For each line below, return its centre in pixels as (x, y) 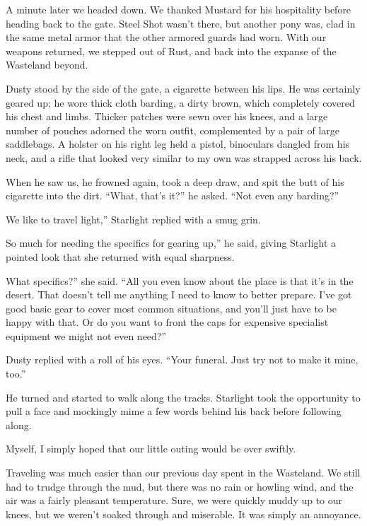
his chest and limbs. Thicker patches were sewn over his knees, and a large (167, 116)
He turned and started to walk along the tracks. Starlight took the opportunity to (183, 397)
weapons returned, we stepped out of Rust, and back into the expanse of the (171, 51)
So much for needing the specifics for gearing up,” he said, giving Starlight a (171, 243)
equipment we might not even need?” (86, 335)
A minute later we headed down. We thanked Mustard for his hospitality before (179, 9)
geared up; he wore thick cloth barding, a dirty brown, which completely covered (180, 102)
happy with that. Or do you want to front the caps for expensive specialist (167, 322)
